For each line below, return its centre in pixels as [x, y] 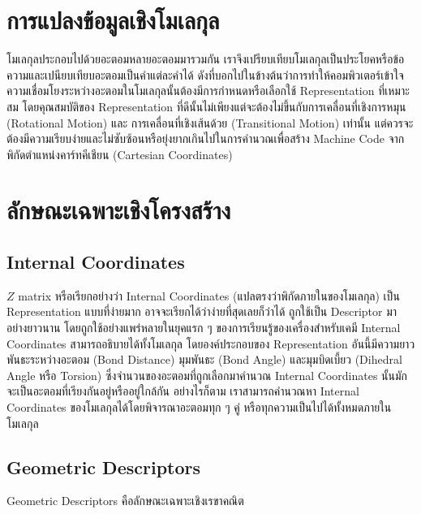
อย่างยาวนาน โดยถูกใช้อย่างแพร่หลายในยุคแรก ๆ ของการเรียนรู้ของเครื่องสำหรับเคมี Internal [204, 328]
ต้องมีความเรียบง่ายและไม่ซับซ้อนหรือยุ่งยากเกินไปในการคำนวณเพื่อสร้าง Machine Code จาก [206, 138]
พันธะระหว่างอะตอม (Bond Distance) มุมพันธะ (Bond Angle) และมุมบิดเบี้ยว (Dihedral [204, 359]
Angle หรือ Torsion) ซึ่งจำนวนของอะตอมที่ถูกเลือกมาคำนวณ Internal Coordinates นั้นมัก [207, 375]
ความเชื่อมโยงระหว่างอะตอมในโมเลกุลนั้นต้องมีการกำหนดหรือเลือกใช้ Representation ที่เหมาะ [208, 91]
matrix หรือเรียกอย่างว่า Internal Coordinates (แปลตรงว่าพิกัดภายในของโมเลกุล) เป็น [209, 295]
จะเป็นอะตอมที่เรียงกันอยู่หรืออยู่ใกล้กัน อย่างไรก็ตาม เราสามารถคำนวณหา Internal [183, 391]
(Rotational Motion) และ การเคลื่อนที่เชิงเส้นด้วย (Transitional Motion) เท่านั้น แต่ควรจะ [210, 122]
